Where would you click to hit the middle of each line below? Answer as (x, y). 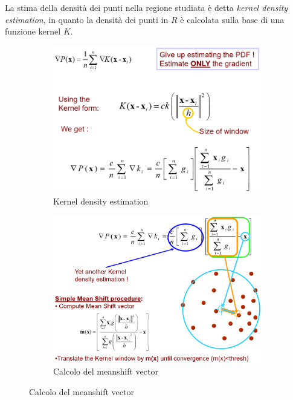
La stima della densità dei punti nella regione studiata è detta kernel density (146, 7)
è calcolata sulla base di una (232, 19)
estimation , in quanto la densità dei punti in (87, 19)
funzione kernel (33, 31)
